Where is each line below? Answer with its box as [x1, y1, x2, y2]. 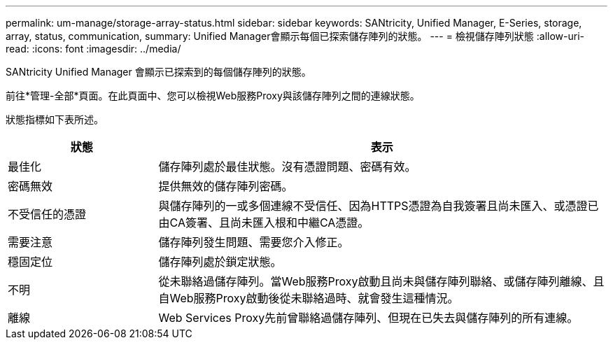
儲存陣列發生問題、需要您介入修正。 [158, 235, 349, 249]
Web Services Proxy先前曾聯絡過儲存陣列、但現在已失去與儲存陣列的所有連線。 [158, 311, 579, 325]
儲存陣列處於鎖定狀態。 [158, 255, 282, 269]
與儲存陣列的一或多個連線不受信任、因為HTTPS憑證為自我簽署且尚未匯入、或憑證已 [158, 199, 599, 213]
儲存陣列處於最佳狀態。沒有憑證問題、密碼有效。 [158, 160, 416, 174]
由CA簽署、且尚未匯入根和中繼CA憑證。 [158, 216, 369, 230]
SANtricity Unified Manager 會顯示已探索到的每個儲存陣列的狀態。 [6, 66, 311, 78]
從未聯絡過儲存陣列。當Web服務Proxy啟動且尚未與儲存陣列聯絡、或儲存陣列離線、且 [158, 274, 605, 288]
